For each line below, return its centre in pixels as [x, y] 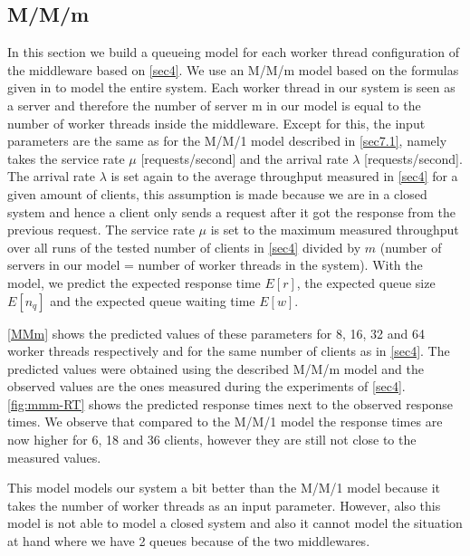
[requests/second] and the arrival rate [245, 158]
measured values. [54, 457]
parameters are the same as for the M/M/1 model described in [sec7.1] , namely [227, 141]
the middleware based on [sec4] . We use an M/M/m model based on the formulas [233, 69]
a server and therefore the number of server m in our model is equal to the [214, 105]
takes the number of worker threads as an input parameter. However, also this [224, 505]
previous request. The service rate [101, 230]
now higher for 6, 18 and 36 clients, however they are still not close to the [212, 440]
